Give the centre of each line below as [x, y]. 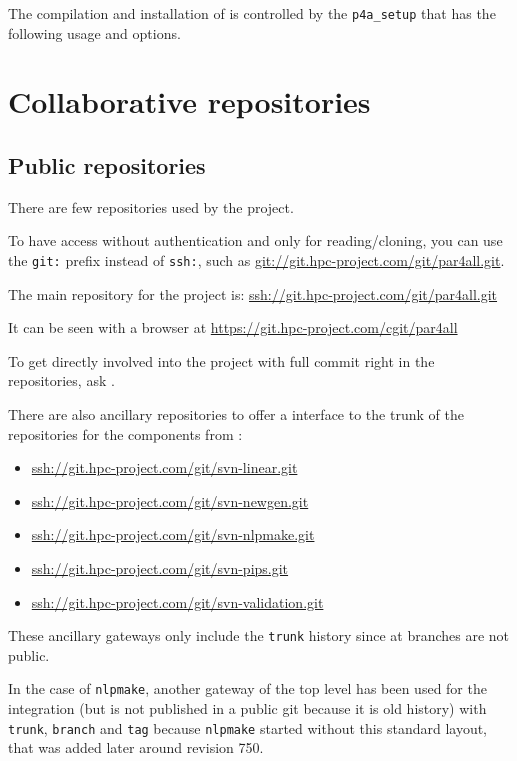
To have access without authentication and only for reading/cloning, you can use [255, 240]
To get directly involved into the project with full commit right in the [221, 360]
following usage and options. [94, 32]
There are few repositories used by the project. [151, 206]
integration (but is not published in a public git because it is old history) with [247, 708]
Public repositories [107, 165]
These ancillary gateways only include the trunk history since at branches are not [259, 635]
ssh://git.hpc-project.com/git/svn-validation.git [177, 601]
